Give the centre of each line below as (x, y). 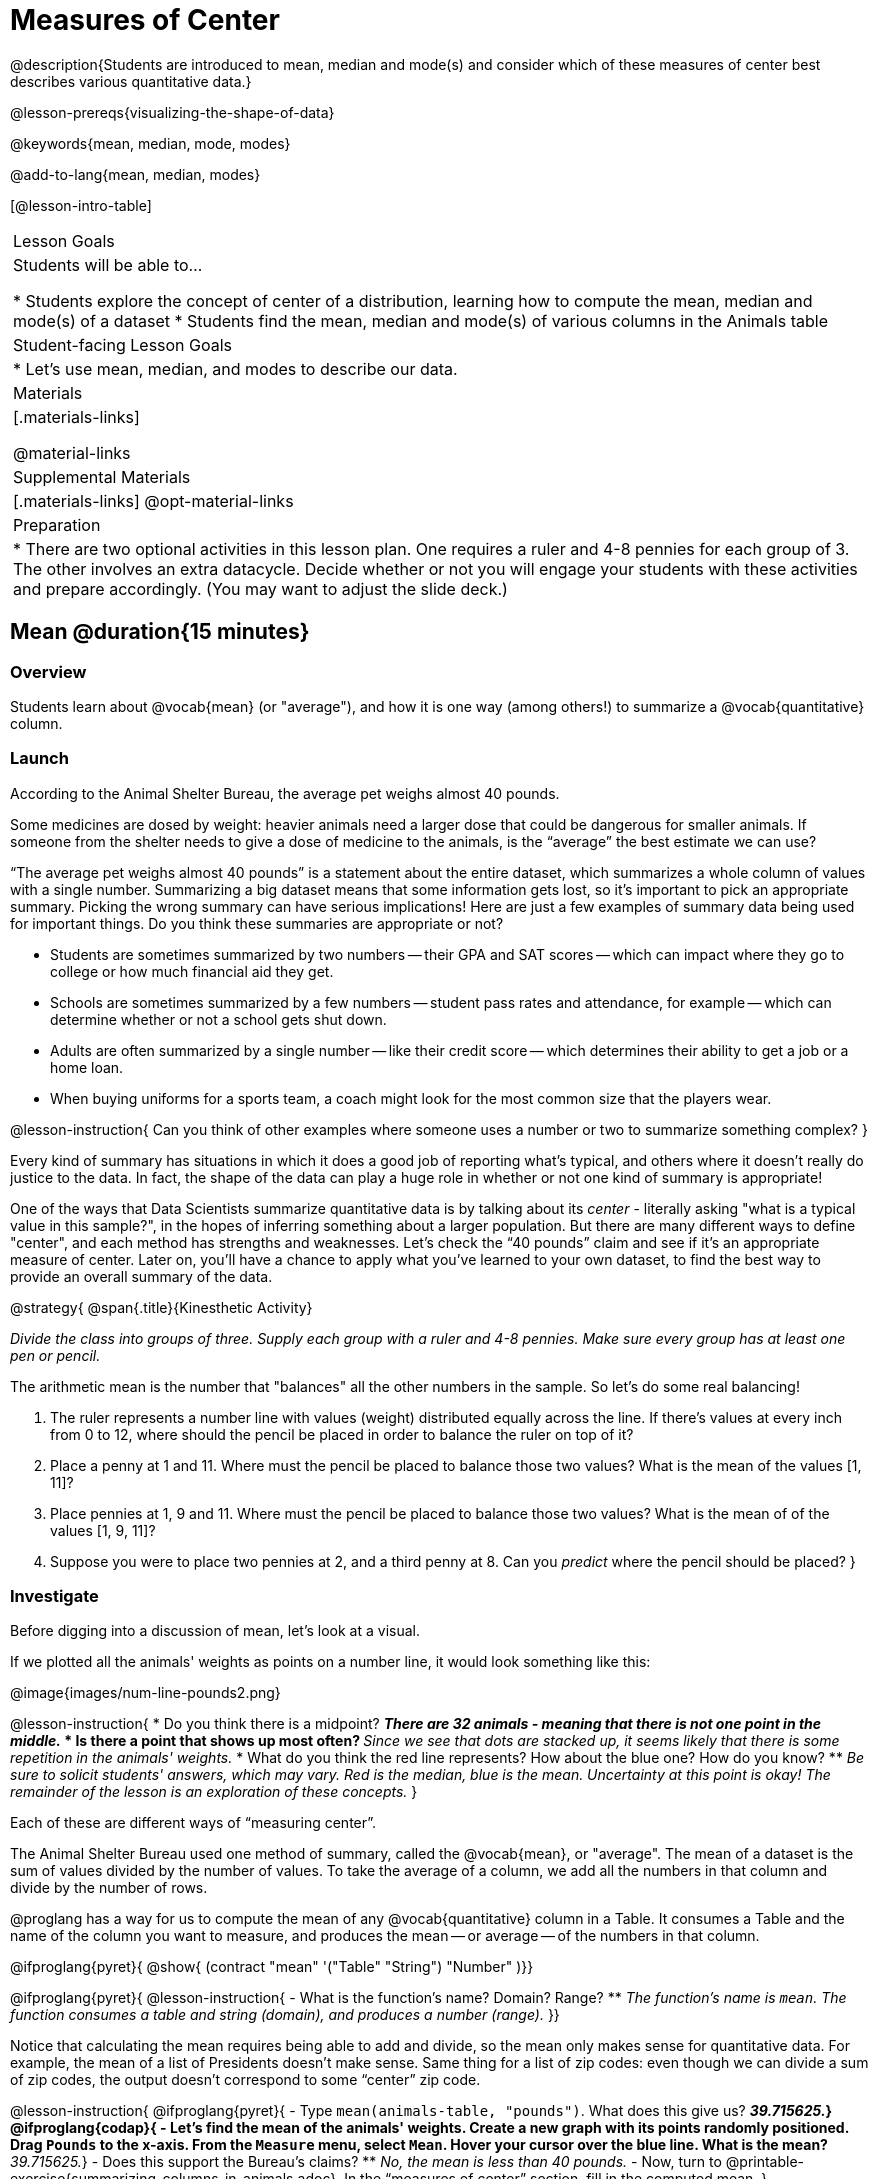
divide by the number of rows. (109, 1888)
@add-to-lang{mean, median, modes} (135, 174)
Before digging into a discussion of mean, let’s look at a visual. (215, 1631)
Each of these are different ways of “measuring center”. (193, 1823)
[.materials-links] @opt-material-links (153, 500)
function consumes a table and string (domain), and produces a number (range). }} (285, 2015)
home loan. (87, 1067)
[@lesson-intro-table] (81, 205)
